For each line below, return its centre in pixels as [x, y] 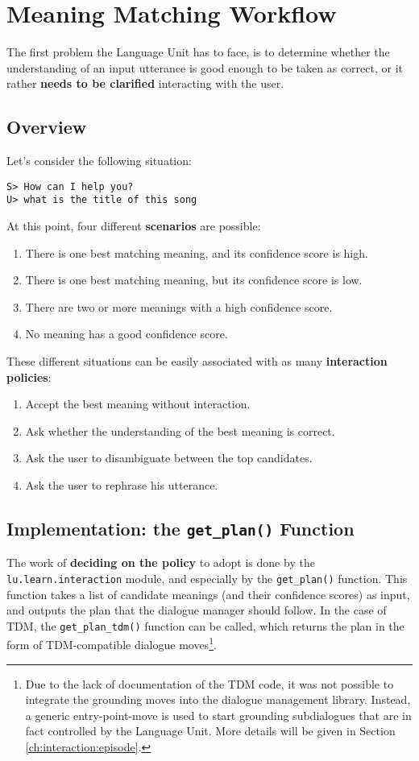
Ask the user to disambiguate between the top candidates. [169, 458]
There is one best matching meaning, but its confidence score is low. [194, 280]
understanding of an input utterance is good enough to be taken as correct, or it [205, 67]
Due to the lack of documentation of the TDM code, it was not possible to [209, 683]
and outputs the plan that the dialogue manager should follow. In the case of [197, 610]
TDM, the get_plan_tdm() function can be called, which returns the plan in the [205, 625]
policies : [29, 376]
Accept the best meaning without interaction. [138, 404]
